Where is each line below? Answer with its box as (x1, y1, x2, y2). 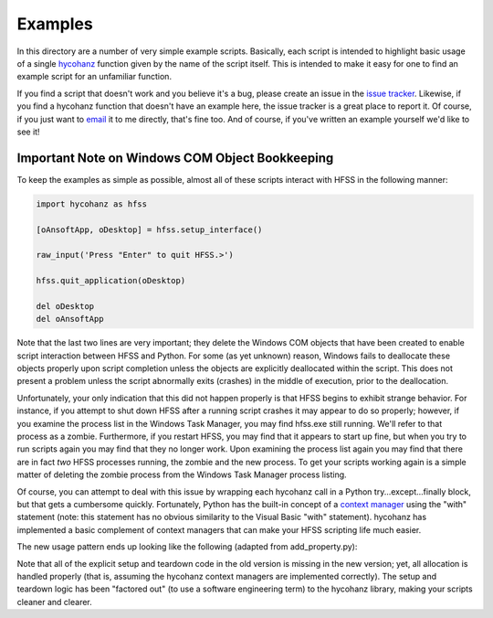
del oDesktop (36, 301, 95, 311)
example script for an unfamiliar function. (16, 71, 173, 82)
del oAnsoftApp (36, 314, 104, 325)
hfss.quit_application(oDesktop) (36, 275, 186, 286)
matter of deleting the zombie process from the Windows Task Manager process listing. (16, 469, 347, 480)
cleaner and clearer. (16, 596, 93, 607)
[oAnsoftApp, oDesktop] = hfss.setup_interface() (36, 224, 263, 235)
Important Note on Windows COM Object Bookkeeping (16, 150, 334, 165)
